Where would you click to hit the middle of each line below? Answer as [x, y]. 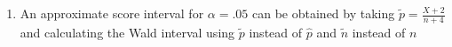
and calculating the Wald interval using [127, 32]
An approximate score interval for [112, 13]
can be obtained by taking [324, 13]
